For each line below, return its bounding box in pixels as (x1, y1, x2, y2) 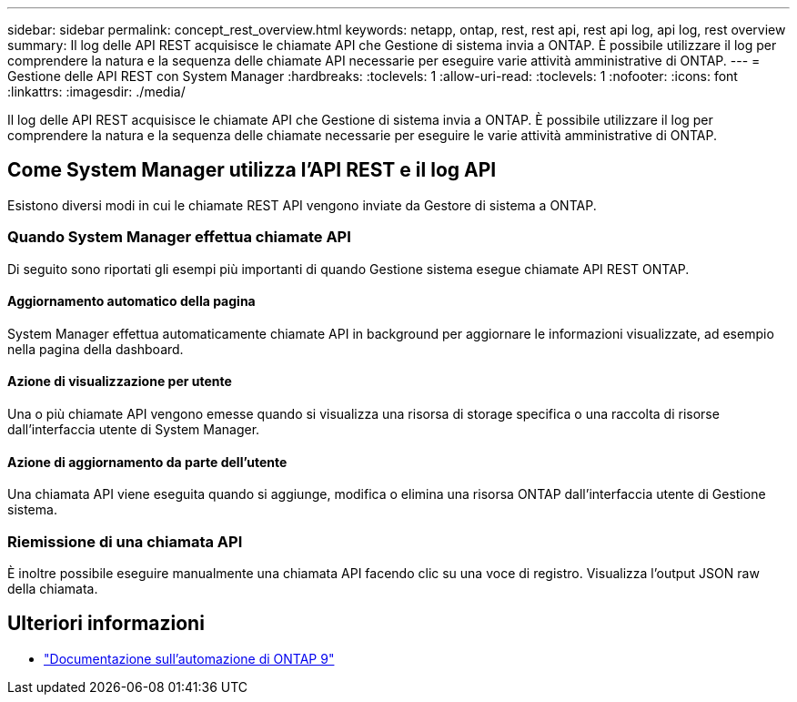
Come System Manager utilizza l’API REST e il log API (7, 158, 497, 182)
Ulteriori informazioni (7, 612, 205, 636)
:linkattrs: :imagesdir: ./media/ (7, 84, 186, 99)
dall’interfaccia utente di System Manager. (7, 422, 260, 438)
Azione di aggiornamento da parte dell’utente (7, 453, 288, 470)
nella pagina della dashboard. (7, 341, 184, 357)
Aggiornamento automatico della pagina (7, 293, 256, 310)
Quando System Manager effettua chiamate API (7, 228, 351, 247)
